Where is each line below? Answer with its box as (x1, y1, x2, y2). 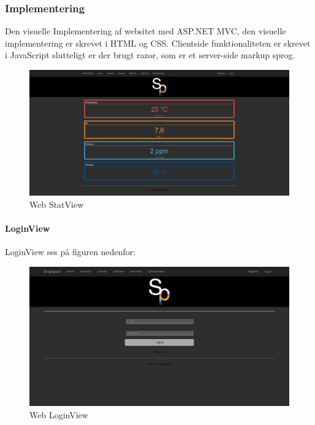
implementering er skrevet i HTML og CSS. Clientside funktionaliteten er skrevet (5, 36, 311, 49)
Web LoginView (29, 408, 88, 421)
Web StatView (29, 197, 84, 210)
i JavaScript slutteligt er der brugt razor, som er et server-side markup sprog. (5, 48, 295, 61)
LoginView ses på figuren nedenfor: (5, 245, 136, 258)
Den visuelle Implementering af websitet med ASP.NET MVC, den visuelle (5, 25, 286, 37)
